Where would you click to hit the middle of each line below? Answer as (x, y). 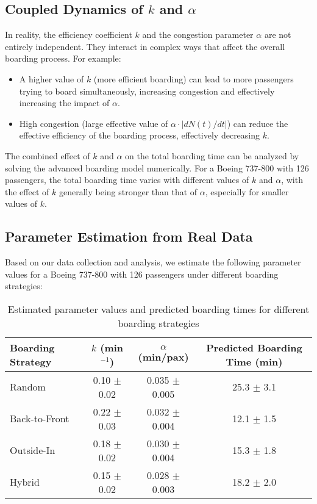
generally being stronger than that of (128, 191)
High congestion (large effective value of (94, 123)
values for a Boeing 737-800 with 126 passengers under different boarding (142, 274)
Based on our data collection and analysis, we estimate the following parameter (153, 262)
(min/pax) (163, 356)
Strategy (31, 361)
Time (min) (254, 361)
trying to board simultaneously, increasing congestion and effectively (147, 91)
